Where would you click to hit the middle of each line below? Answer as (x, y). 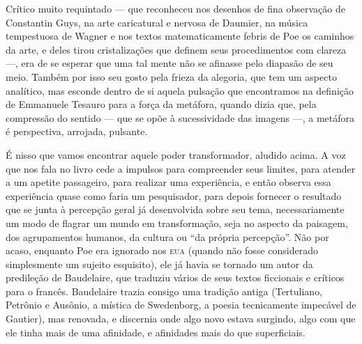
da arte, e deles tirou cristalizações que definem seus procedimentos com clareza (176, 49)
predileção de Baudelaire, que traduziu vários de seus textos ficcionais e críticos (175, 277)
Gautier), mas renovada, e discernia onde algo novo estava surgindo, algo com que (181, 319)
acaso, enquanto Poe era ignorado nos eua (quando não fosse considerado (162, 250)
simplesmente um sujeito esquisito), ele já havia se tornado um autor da (159, 264)
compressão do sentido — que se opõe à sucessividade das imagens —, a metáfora (180, 117)
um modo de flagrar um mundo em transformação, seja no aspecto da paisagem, (177, 222)
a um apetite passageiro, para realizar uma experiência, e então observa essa (168, 182)
